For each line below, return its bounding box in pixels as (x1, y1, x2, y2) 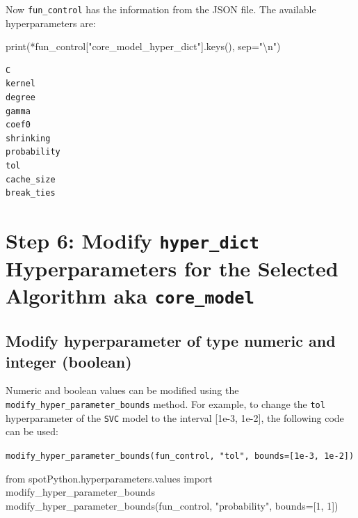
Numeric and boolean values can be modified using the (6, 383, 239, 398)
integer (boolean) (6, 350, 132, 372)
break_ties (6, 188, 56, 198)
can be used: (6, 424, 58, 439)
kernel (6, 79, 35, 89)
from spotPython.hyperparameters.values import (6, 471, 213, 485)
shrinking (6, 133, 51, 143)
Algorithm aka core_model (6, 281, 254, 310)
